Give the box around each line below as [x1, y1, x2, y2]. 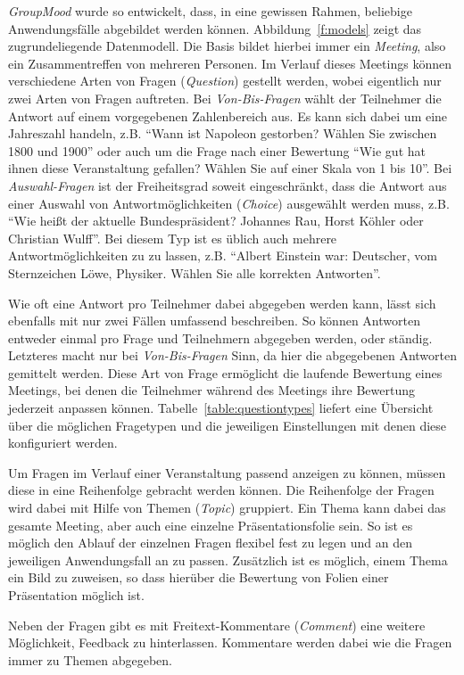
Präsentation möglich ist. [8, 586, 145, 604]
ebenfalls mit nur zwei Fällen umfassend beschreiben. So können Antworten [8, 311, 420, 330]
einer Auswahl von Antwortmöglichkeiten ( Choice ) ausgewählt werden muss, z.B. [8, 193, 450, 212]
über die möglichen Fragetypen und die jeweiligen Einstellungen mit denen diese [8, 416, 447, 434]
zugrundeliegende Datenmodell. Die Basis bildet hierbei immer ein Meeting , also [8, 37, 446, 55]
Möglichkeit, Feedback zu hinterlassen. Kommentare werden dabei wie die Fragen [8, 633, 452, 652]
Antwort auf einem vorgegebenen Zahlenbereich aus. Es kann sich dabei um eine [8, 106, 448, 125]
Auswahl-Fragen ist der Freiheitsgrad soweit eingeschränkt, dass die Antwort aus [8, 176, 447, 194]
